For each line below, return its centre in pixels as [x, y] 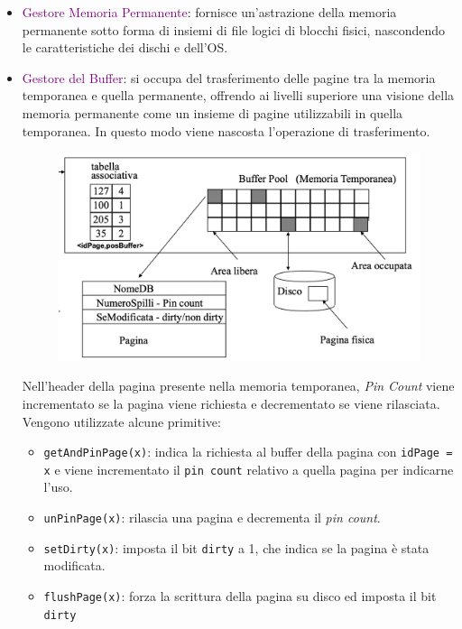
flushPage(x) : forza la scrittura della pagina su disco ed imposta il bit [240, 595]
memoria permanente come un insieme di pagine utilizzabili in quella [213, 112]
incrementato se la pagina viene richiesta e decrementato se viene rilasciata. [231, 403]
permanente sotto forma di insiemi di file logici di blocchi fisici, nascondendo [234, 29]
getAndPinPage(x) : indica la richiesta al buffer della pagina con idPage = [248, 452]
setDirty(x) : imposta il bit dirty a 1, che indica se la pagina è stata [236, 547]
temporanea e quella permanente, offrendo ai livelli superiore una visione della [238, 95]
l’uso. [58, 487]
